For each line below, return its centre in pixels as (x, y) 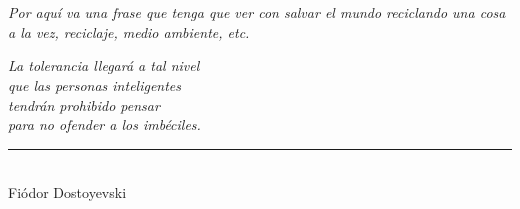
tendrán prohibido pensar (84, 104)
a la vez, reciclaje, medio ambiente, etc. (129, 31)
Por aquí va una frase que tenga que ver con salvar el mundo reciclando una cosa (257, 12)
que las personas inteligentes (95, 84)
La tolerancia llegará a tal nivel (104, 65)
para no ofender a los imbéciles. (104, 124)
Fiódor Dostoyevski (67, 192)
